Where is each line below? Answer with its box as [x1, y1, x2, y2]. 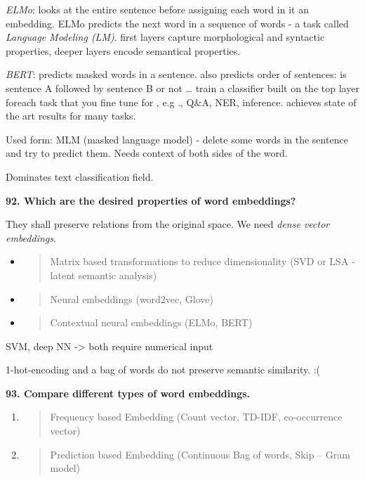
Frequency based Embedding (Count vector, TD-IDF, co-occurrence [50, 409, 343, 424]
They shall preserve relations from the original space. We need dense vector [6, 217, 330, 231]
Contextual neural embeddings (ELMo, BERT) [50, 315, 253, 330]
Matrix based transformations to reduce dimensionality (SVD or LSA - [50, 254, 355, 269]
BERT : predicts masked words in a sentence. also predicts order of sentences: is [6, 67, 347, 82]
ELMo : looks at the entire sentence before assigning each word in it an [6, 2, 309, 16]
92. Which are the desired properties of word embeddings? [6, 193, 296, 207]
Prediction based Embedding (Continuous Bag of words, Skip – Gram [50, 447, 350, 461]
